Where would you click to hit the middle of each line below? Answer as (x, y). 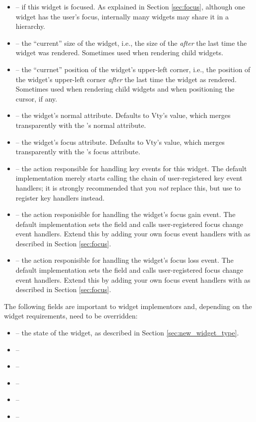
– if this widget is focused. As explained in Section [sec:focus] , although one (130, 6)
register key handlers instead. (60, 197)
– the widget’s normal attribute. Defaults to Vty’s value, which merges (123, 115)
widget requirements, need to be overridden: (71, 316)
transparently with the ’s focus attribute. (78, 152)
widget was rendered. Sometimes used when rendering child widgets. (119, 53)
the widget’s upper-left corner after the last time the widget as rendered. (126, 79)
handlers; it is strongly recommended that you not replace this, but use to (128, 187)
